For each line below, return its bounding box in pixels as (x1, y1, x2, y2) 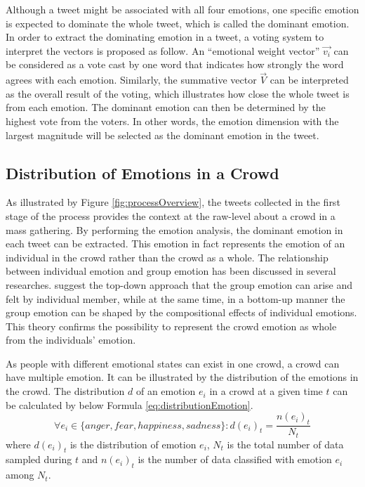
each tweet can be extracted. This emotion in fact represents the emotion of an (6, 236, 345, 251)
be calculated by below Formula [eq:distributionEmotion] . (6, 397, 253, 412)
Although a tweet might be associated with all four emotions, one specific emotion (6, 2, 359, 16)
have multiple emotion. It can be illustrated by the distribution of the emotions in (6, 370, 359, 384)
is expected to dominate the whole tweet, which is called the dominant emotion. (6, 15, 350, 30)
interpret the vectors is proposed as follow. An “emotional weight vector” (6, 43, 320, 58)
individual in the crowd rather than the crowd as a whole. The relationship (6, 249, 328, 264)
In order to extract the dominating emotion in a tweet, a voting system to (6, 30, 324, 44)
